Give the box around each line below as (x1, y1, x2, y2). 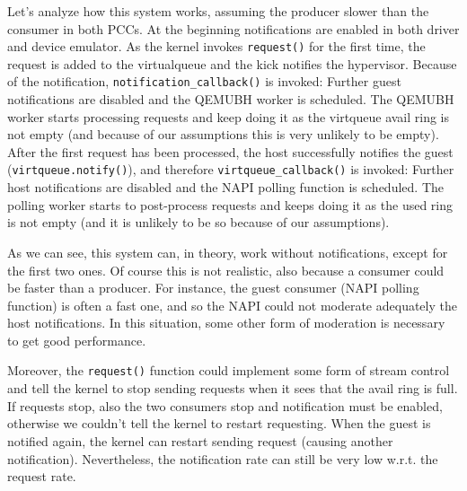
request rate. (7, 467, 76, 486)
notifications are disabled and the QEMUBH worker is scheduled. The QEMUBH (7, 90, 454, 109)
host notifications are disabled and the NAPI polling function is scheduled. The (7, 178, 444, 197)
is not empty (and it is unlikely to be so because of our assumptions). (7, 213, 390, 232)
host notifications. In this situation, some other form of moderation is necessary (7, 313, 445, 332)
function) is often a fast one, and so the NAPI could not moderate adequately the (7, 295, 457, 314)
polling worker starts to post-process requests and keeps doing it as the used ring (7, 195, 454, 214)
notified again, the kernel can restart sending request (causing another (7, 431, 393, 450)
